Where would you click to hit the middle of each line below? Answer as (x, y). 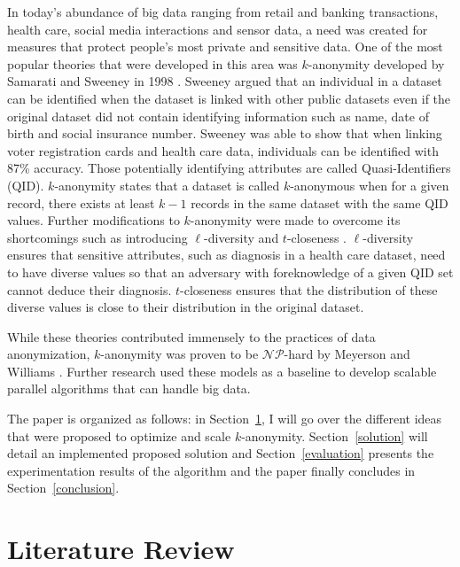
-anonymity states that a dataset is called (167, 185)
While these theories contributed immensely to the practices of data (191, 336)
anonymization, (49, 354)
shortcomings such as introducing (97, 237)
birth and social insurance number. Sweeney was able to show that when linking (225, 133)
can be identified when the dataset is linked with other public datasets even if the (229, 98)
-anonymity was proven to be (179, 354)
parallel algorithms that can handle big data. (129, 388)
